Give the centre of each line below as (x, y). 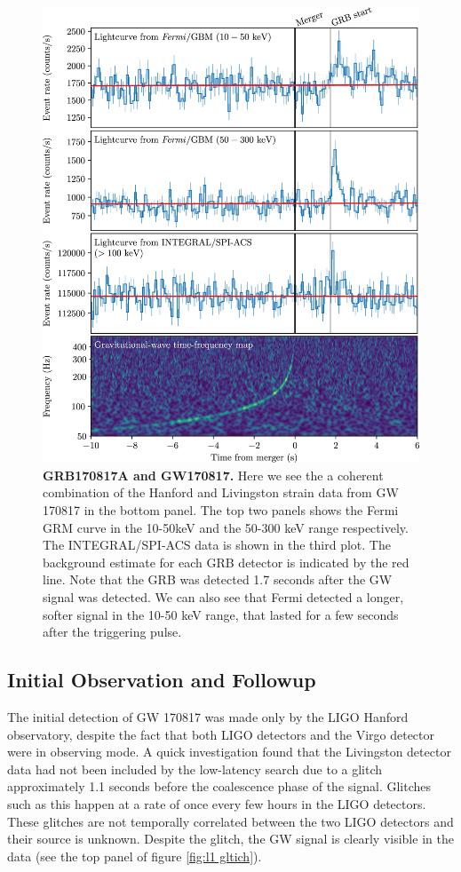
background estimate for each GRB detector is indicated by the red (226, 562)
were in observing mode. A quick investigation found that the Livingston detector (229, 752)
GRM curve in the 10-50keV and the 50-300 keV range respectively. (226, 527)
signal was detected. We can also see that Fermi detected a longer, (223, 596)
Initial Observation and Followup (162, 680)
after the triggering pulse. (112, 632)
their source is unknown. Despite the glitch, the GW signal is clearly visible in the (230, 839)
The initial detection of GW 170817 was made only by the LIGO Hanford (208, 716)
